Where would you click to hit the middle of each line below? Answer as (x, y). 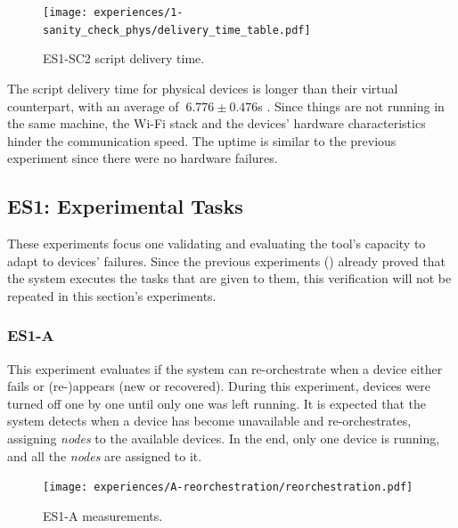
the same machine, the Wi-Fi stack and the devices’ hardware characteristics (217, 123)
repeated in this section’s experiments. (112, 295)
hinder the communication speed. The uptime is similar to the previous (202, 140)
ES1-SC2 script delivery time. (124, 58)
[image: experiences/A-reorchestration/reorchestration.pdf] (228, 487)
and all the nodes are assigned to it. (105, 455)
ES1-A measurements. (103, 515)
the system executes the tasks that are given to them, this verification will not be (229, 278)
